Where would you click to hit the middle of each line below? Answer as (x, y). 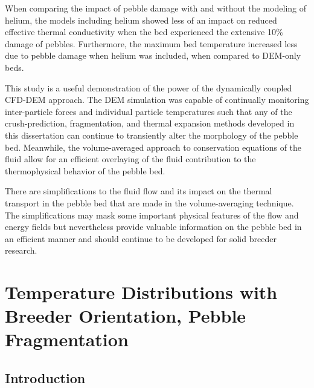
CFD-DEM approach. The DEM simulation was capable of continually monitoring (157, 100)
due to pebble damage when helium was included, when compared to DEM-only (153, 55)
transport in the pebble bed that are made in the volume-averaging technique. (149, 202)
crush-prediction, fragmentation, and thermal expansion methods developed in (150, 123)
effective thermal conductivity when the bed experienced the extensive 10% (144, 32)
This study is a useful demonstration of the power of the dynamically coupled (149, 87)
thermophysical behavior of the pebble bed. (85, 170)
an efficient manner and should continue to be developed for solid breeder (141, 238)
